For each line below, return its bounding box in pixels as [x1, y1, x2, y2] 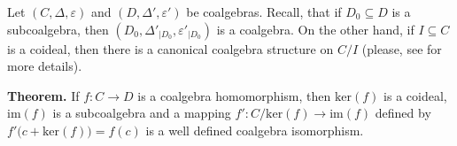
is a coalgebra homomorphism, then [137, 86, 331, 104]
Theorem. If [7, 86, 80, 104]
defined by [375, 104, 431, 122]
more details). [7, 57, 82, 75]
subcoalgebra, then [7, 19, 109, 38]
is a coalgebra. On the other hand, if [216, 19, 414, 38]
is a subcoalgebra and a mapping [52, 104, 231, 122]
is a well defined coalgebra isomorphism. [145, 120, 364, 139]
